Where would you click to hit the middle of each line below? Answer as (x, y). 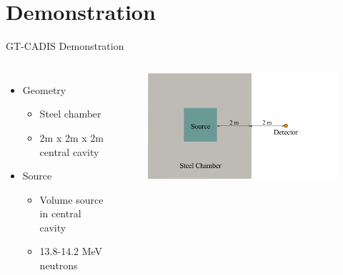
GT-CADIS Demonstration (65, 46)
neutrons (59, 265)
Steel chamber (70, 114)
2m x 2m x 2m (72, 137)
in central (60, 213)
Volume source (71, 199)
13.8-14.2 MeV (71, 251)
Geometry (44, 89)
